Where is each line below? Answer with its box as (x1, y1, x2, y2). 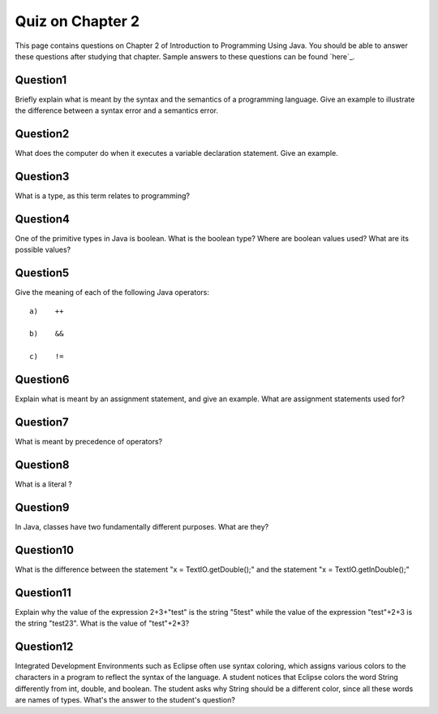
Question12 (15, 639, 74, 653)
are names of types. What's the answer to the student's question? (15, 695, 235, 705)
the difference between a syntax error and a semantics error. (15, 106, 219, 115)
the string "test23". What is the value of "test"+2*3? (15, 618, 190, 629)
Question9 (15, 500, 70, 514)
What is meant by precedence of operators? (15, 437, 162, 447)
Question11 (15, 586, 72, 599)
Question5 (15, 266, 70, 280)
